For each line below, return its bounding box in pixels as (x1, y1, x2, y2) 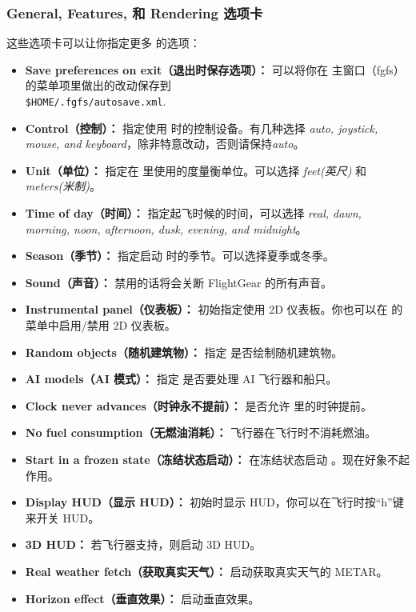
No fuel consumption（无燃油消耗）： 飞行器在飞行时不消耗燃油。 (25, 424, 377, 441)
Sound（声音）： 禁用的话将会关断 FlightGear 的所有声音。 (25, 274, 333, 290)
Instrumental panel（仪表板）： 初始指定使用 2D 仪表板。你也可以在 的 (25, 301, 403, 318)
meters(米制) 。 (25, 178, 101, 194)
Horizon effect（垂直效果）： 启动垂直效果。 (25, 590, 260, 606)
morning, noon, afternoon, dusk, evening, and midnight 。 (25, 220, 307, 237)
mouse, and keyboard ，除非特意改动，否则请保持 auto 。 (25, 135, 305, 152)
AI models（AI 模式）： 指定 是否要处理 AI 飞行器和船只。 (25, 370, 338, 387)
